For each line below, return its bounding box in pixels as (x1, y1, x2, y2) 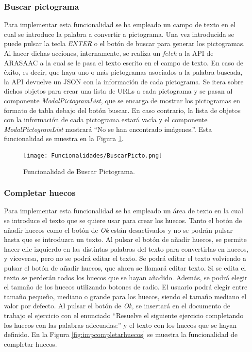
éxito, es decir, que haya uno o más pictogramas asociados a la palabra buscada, (4, 67, 243, 77)
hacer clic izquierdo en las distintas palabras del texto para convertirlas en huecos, (4, 243, 249, 254)
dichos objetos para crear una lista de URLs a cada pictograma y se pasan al (4, 86, 233, 96)
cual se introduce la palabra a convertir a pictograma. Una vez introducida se (4, 29, 235, 39)
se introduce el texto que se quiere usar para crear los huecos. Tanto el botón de (4, 215, 242, 225)
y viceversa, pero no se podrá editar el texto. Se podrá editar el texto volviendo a (4, 253, 246, 263)
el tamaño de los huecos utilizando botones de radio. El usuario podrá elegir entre (4, 282, 248, 292)
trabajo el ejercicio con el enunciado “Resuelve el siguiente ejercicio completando (4, 310, 244, 320)
